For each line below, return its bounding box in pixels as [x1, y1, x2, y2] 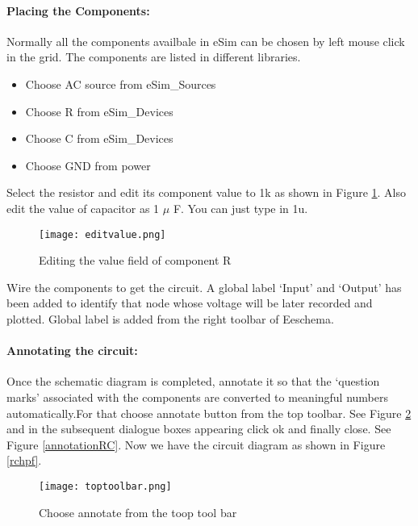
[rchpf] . [6, 452, 42, 469]
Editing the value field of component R [39, 252, 232, 269]
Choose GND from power [25, 157, 151, 173]
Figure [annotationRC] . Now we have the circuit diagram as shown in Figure [6, 436, 386, 453]
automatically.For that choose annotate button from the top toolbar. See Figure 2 [6, 404, 412, 421]
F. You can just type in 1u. [173, 199, 308, 216]
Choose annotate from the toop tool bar [39, 503, 237, 520]
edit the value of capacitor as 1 [6, 199, 160, 216]
